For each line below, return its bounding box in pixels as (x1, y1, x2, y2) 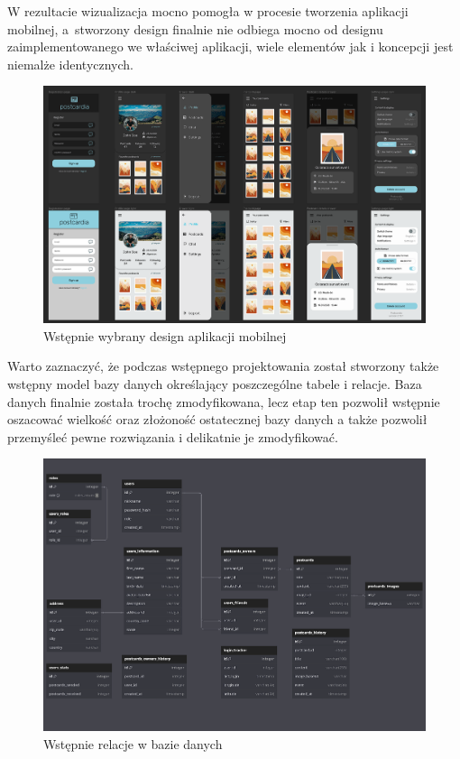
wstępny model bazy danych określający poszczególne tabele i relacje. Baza (7, 374, 422, 393)
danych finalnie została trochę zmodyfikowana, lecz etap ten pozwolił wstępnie (7, 392, 440, 411)
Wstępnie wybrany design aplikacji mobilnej (43, 326, 287, 345)
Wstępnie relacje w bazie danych (43, 735, 223, 754)
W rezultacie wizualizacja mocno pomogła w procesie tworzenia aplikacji (7, 2, 409, 20)
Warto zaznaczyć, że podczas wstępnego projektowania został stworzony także (7, 356, 439, 375)
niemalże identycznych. (7, 54, 133, 73)
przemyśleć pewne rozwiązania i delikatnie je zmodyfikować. (7, 427, 338, 446)
